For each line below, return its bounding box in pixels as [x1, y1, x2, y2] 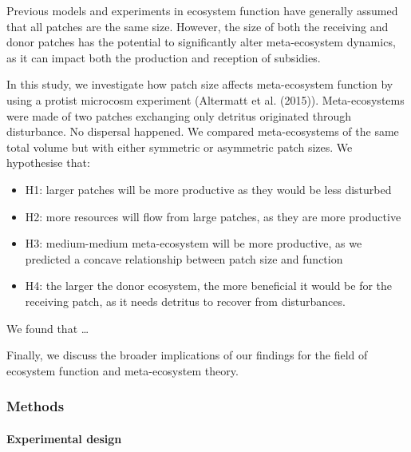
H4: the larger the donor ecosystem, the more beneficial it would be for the [25, 277, 393, 294]
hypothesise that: [6, 154, 90, 171]
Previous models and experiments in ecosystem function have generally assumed [6, 2, 398, 18]
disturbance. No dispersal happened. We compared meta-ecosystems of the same [6, 123, 399, 140]
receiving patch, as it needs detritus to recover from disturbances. [25, 292, 346, 309]
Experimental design [6, 430, 122, 446]
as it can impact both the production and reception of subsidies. [6, 49, 321, 65]
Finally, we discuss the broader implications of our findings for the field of [6, 347, 368, 363]
